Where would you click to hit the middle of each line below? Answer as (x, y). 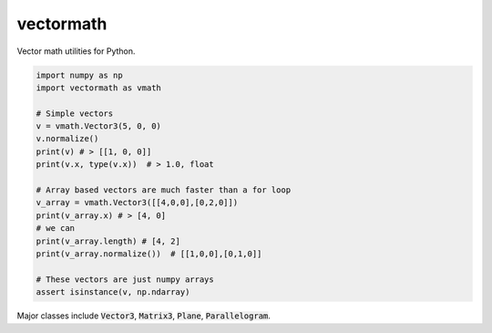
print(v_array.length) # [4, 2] (108, 241)
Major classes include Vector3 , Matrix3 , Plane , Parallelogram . (143, 316)
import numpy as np (79, 75)
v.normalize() (67, 139)
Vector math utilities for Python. (76, 51)
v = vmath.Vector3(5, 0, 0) (98, 126)
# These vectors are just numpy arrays (125, 279)
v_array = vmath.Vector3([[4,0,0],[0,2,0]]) (137, 203)
